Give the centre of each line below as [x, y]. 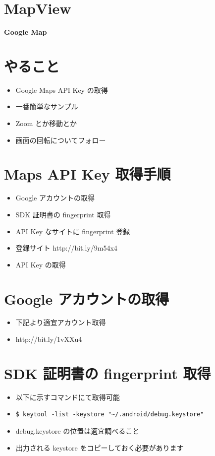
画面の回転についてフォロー [61, 140]
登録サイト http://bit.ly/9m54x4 [66, 248]
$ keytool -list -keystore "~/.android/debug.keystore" [110, 415]
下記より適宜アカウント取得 [61, 322]
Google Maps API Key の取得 [62, 90]
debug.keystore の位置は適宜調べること [78, 430]
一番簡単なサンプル [47, 106]
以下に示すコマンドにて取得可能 [68, 397]
